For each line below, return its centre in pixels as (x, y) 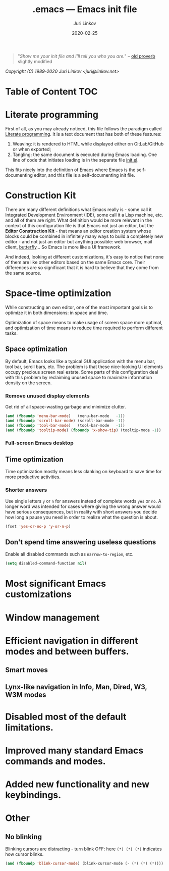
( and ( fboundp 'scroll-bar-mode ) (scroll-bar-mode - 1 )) (65, 421)
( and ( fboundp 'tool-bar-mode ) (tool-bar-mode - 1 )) (65, 425)
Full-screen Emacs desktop (40, 443)
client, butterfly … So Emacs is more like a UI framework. (63, 247)
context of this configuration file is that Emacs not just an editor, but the (79, 225)
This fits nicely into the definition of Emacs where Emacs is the (70, 170)
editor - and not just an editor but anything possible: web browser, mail (79, 242)
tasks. (12, 333)
